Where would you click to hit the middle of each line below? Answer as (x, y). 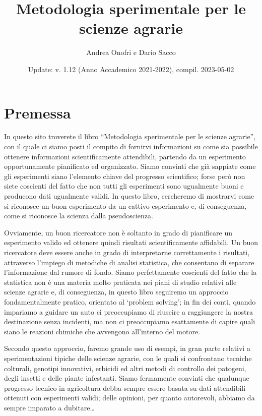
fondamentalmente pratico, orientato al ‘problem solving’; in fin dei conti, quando (130, 301)
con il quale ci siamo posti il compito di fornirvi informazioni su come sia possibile (131, 146)
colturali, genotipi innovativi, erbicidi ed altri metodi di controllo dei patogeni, (125, 368)
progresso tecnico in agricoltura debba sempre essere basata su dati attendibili (125, 388)
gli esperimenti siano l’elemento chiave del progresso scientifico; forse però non (125, 176)
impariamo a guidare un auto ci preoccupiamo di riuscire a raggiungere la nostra (128, 311)
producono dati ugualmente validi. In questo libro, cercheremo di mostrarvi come (129, 196)
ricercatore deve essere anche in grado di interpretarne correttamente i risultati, (127, 252)
